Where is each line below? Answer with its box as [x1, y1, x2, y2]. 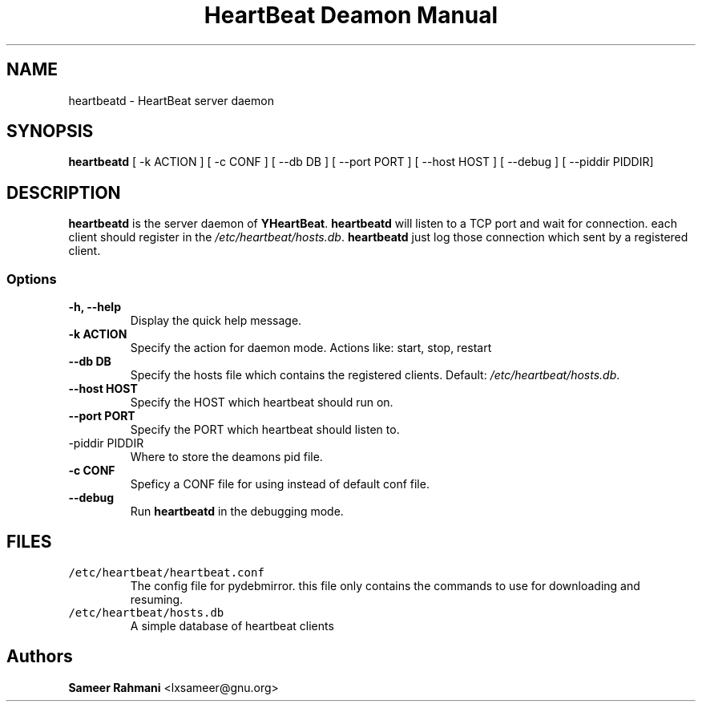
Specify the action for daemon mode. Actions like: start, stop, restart [130, 341, 492, 355]
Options [6, 270, 57, 287]
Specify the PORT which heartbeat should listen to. [130, 423, 400, 437]
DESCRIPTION [6, 182, 121, 203]
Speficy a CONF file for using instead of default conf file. [130, 477, 430, 492]
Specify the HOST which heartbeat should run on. [130, 395, 393, 410]
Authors [6, 646, 73, 667]
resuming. [130, 592, 184, 606]
